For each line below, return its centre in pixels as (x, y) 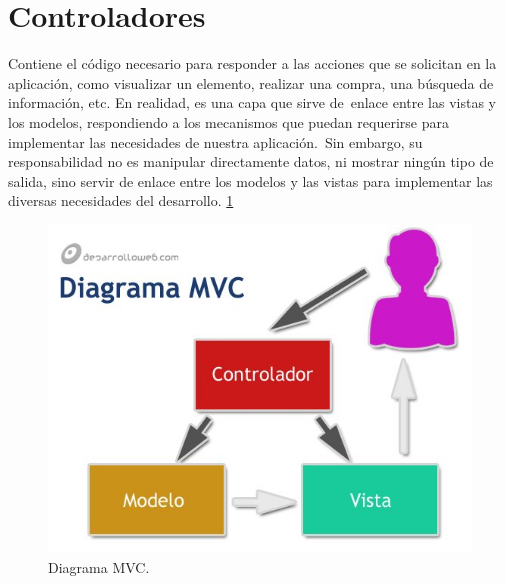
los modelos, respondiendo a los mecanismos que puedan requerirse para (228, 121)
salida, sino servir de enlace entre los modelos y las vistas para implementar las (250, 180)
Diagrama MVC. (99, 567)
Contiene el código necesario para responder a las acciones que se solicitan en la (252, 63)
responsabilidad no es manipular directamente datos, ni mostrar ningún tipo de (251, 161)
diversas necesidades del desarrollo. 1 (121, 200)
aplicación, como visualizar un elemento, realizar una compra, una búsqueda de (251, 82)
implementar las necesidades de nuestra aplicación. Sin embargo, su (215, 141)
